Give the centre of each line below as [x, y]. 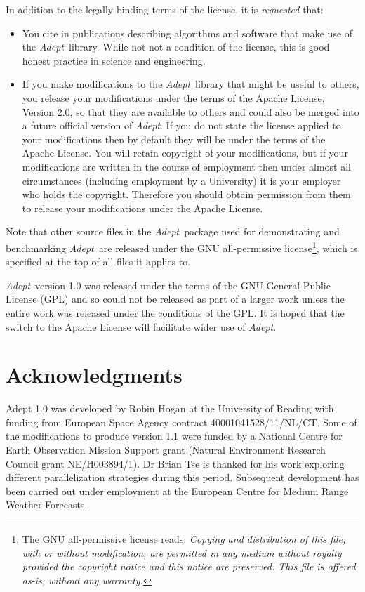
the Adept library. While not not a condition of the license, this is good [176, 47]
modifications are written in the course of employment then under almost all [187, 166]
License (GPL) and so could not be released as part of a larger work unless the [175, 299]
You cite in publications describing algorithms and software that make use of [187, 33]
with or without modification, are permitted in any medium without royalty [182, 552]
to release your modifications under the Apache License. [142, 208]
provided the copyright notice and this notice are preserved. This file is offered [189, 566]
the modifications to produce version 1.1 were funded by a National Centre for [174, 436]
